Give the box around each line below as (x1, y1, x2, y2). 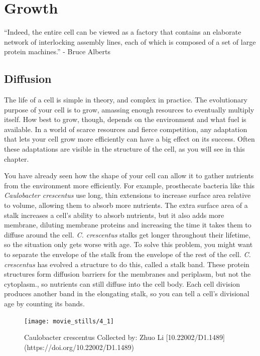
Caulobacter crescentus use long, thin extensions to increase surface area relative (4, 190, 251, 200)
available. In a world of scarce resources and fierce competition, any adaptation (4, 124, 247, 134)
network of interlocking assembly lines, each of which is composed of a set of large (4, 36, 256, 47)
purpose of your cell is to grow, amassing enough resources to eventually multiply (4, 104, 254, 114)
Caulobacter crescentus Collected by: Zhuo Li (24, 332, 164, 342)
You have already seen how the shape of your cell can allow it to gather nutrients (4, 170, 254, 181)
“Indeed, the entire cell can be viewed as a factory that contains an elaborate (4, 27, 241, 37)
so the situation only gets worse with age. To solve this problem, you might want (4, 239, 253, 250)
